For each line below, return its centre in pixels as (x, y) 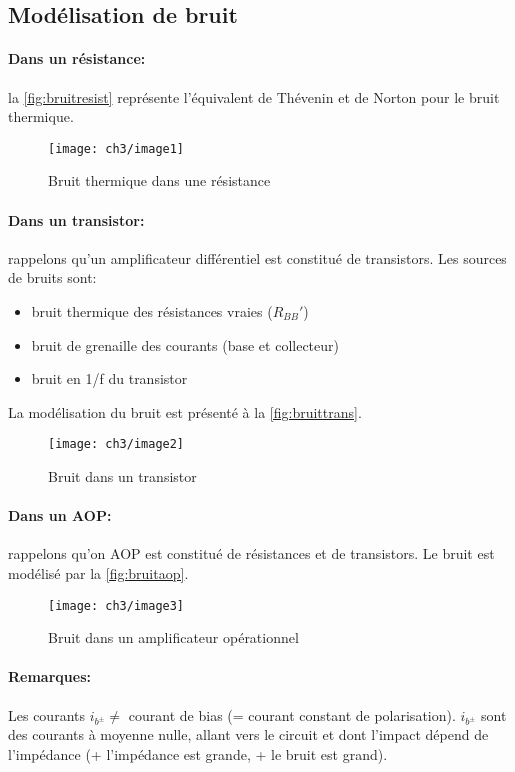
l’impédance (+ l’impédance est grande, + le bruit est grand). (198, 754)
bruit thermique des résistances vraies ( (152, 311)
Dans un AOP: (60, 515)
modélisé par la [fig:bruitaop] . (98, 573)
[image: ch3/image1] (116, 148)
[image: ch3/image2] (116, 444)
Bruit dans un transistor (122, 476)
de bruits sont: (52, 277)
